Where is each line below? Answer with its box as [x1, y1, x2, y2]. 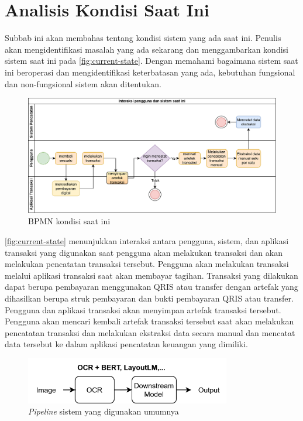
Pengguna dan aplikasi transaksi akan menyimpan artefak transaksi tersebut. [5, 303, 281, 316]
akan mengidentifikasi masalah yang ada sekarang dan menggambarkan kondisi [5, 43, 288, 55]
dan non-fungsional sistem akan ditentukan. [5, 77, 161, 90]
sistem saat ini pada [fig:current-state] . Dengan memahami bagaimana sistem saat [5, 54, 298, 67]
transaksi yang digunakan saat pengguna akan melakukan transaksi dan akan [5, 246, 283, 258]
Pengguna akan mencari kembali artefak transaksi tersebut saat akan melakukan [5, 315, 294, 327]
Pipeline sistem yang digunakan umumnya [28, 405, 179, 417]
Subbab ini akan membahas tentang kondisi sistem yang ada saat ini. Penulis [5, 32, 281, 44]
